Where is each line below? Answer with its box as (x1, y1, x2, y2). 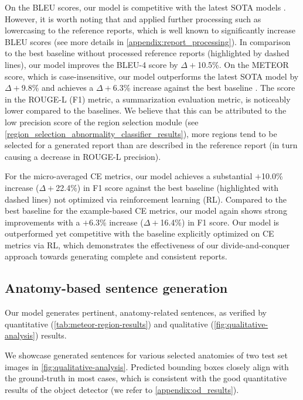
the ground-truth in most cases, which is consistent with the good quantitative (5, 372, 287, 384)
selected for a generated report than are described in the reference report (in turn (5, 139, 298, 151)
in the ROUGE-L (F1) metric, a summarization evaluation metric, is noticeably (5, 93, 291, 105)
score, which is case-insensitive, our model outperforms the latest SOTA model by (5, 70, 299, 82)
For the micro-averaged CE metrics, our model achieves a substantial (5, 170, 253, 182)
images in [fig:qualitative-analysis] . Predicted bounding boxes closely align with (5, 360, 289, 372)
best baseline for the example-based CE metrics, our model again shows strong (5, 204, 287, 217)
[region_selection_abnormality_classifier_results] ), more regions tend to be (5, 127, 277, 139)
